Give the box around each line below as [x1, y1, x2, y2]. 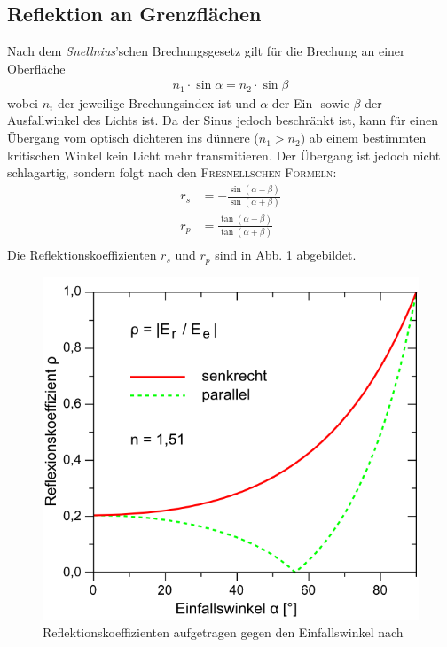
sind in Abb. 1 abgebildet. [215, 246, 357, 264]
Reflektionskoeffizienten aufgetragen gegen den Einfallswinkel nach [43, 622, 404, 641]
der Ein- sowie [271, 93, 349, 112]
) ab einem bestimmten [300, 129, 427, 147]
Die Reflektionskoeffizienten [7, 246, 157, 264]
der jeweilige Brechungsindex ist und [57, 93, 256, 112]
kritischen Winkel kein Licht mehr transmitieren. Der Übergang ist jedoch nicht [7, 145, 441, 164]
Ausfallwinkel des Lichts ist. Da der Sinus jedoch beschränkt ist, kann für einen [7, 111, 439, 129]
